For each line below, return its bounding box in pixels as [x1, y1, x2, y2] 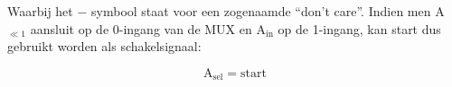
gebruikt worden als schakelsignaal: [7, 37, 202, 56]
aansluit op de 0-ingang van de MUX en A [30, 19, 266, 38]
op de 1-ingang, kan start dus [278, 19, 441, 38]
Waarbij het [7, 2, 73, 20]
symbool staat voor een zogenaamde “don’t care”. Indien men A [91, 2, 445, 20]
